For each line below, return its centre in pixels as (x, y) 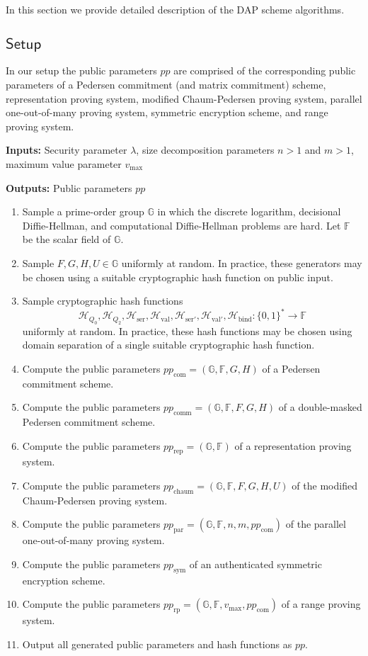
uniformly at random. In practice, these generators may (242, 262)
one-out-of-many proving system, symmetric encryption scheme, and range (167, 112)
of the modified (324, 485)
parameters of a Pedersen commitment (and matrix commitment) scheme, (166, 84)
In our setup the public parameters (81, 70)
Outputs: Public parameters (69, 187)
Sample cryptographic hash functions (103, 301)
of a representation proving (293, 445)
